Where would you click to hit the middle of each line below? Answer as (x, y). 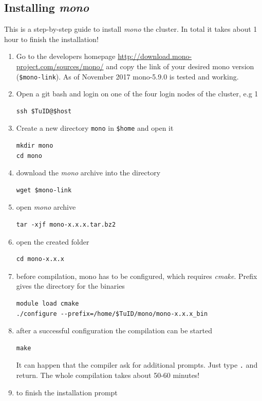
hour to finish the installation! (51, 39)
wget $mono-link (44, 190)
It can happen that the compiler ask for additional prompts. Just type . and (137, 365)
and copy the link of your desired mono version (180, 66)
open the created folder (53, 241)
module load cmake (48, 304)
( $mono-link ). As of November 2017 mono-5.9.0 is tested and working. (127, 76)
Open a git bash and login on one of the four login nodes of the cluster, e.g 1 (137, 94)
